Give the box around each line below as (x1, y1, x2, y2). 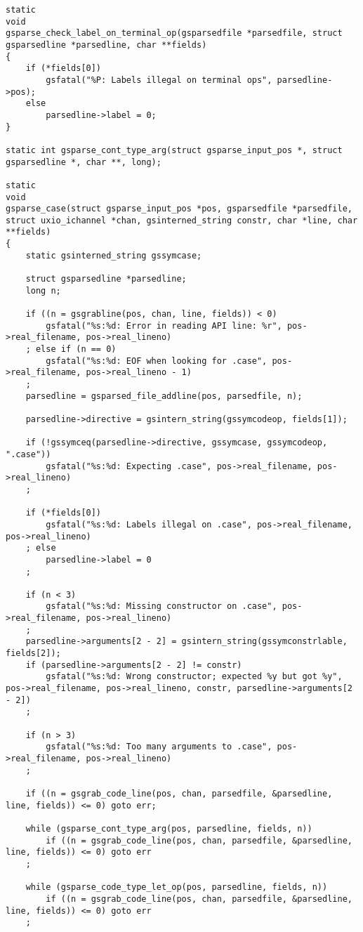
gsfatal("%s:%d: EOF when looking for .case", (46, 355, 268, 366)
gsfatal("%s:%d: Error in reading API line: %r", (46, 320, 282, 331)
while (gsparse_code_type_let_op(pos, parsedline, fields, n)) (25, 882, 328, 893)
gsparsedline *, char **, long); (6, 157, 161, 167)
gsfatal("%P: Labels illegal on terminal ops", (46, 74, 272, 85)
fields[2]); (6, 648, 61, 659)
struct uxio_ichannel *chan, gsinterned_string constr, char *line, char (6, 215, 358, 225)
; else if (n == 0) (25, 344, 117, 355)
